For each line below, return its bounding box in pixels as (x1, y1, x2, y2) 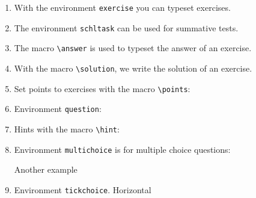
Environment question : (14, 102, 102, 115)
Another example (14, 163, 78, 176)
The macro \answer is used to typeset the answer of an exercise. (14, 42, 252, 54)
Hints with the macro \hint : (14, 122, 120, 135)
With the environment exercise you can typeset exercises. (14, 1, 231, 13)
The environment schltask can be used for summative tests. (14, 21, 239, 34)
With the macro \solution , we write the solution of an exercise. (14, 61, 252, 74)
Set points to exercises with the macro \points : (14, 82, 190, 94)
